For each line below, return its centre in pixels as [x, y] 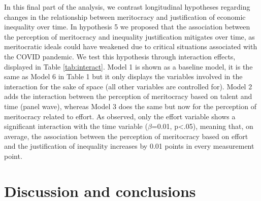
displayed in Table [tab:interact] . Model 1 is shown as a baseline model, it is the [128, 66]
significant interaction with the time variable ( [76, 126]
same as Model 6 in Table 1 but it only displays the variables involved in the [123, 76]
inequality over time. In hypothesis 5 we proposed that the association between [127, 27]
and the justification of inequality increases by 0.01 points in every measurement [129, 146]
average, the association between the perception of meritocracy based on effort [126, 136]
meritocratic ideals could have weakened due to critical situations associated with [131, 46]
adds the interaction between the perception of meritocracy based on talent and [128, 96]
